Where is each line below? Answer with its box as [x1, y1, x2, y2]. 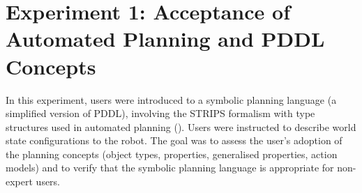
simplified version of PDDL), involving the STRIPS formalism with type [6, 106, 315, 121]
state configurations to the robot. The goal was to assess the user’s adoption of [6, 133, 342, 148]
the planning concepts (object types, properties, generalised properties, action [6, 146, 338, 161]
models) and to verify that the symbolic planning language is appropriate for [6, 160, 334, 175]
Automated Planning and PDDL [6, 24, 325, 53]
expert [6, 174, 33, 189]
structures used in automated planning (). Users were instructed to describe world [6, 119, 356, 134]
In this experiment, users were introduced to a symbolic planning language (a [6, 92, 337, 107]
